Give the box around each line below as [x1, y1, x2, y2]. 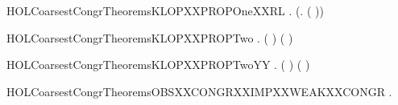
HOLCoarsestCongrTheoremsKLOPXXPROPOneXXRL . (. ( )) [6, 2, 324, 18]
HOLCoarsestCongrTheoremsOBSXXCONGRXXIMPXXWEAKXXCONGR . [6, 83, 392, 99]
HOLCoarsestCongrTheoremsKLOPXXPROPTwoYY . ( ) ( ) [6, 56, 310, 73]
